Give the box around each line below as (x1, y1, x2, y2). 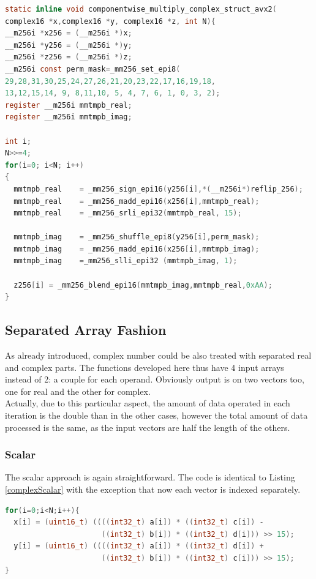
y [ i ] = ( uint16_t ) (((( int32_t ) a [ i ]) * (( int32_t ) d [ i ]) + (13, 542, 264, 551)
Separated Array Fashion (5, 320, 167, 339)
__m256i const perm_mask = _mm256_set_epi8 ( (5, 64, 181, 73)
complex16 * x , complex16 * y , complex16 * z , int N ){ (5, 17, 216, 26)
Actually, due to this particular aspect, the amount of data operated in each (5, 397, 290, 409)
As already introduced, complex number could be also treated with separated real (5, 349, 312, 362)
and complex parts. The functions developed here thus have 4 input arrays (5, 360, 284, 373)
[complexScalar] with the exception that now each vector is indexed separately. (5, 483, 301, 496)
